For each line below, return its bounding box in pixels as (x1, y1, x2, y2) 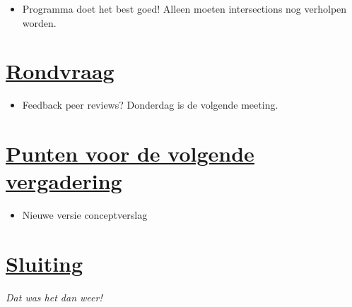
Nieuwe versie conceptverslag (22, 207, 148, 222)
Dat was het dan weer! (6, 289, 102, 304)
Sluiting (6, 249, 83, 277)
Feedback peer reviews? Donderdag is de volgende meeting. (22, 97, 278, 112)
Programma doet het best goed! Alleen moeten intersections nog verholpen (22, 1, 347, 16)
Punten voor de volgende (6, 139, 254, 168)
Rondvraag (6, 56, 115, 85)
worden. (22, 15, 57, 30)
